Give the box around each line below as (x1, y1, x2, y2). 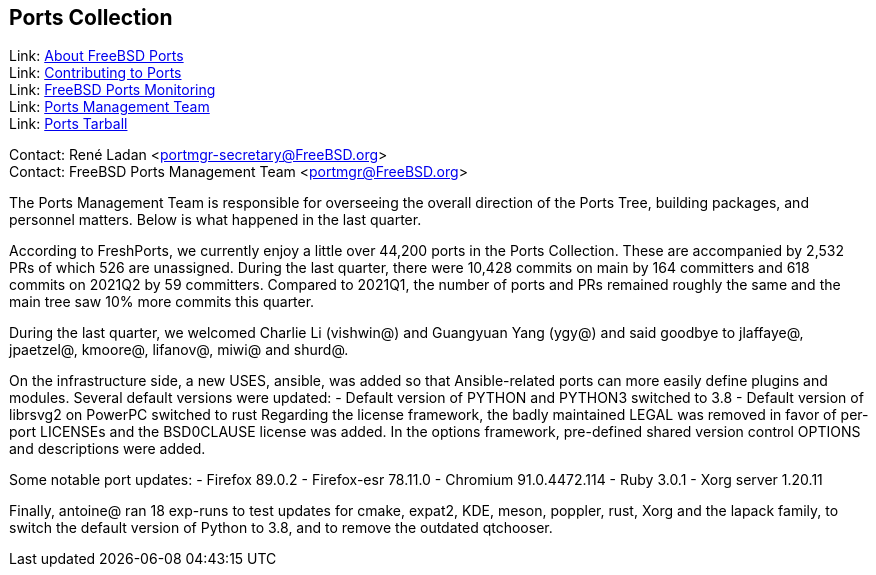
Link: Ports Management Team (9, 98, 210, 116)
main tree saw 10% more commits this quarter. (9, 293, 315, 311)
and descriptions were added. (9, 440, 206, 458)
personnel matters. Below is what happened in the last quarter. (9, 211, 422, 229)
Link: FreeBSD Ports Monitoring (9, 81, 216, 99)
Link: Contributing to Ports (9, 64, 182, 82)
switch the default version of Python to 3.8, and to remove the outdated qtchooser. (9, 519, 553, 537)
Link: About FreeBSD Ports (9, 47, 184, 65)
